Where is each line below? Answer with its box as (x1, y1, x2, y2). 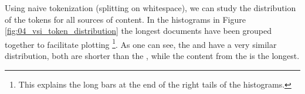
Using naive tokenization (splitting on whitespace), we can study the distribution (5, 2, 296, 13)
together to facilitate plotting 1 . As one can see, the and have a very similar (5, 36, 277, 50)
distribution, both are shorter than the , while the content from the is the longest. (5, 50, 300, 62)
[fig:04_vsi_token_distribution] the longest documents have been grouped (5, 25, 272, 37)
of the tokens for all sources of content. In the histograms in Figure (5, 13, 246, 25)
